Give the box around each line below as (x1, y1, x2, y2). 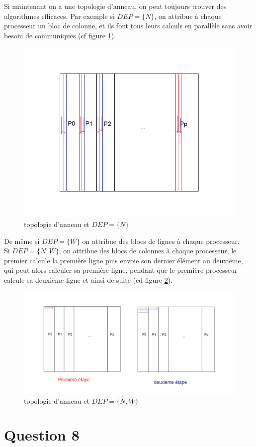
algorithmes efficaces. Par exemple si (4, 10, 115, 21)
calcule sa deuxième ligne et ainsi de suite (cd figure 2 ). (4, 274, 172, 285)
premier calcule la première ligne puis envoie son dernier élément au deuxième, (4, 255, 243, 265)
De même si (4, 235, 40, 246)
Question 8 (4, 425, 80, 445)
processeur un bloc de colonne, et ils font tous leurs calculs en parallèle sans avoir (4, 20, 252, 31)
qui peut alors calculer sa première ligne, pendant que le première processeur (4, 265, 238, 275)
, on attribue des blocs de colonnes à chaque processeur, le (59, 245, 237, 256)
